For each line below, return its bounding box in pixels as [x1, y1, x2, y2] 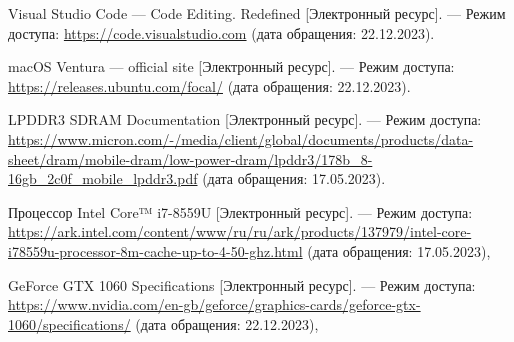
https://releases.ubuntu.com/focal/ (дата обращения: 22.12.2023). [8, 75, 411, 96]
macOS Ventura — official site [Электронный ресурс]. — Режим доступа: [8, 56, 455, 77]
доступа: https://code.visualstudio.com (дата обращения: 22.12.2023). [8, 22, 435, 43]
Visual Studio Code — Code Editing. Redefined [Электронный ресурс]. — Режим [8, 3, 506, 23]
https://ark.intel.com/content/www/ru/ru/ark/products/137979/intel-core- [8, 221, 472, 242]
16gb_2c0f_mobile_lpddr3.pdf [8, 168, 198, 189]
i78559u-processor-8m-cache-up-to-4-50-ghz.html [8, 240, 303, 261]
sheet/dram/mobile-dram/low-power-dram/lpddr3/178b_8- [8, 148, 373, 169]
